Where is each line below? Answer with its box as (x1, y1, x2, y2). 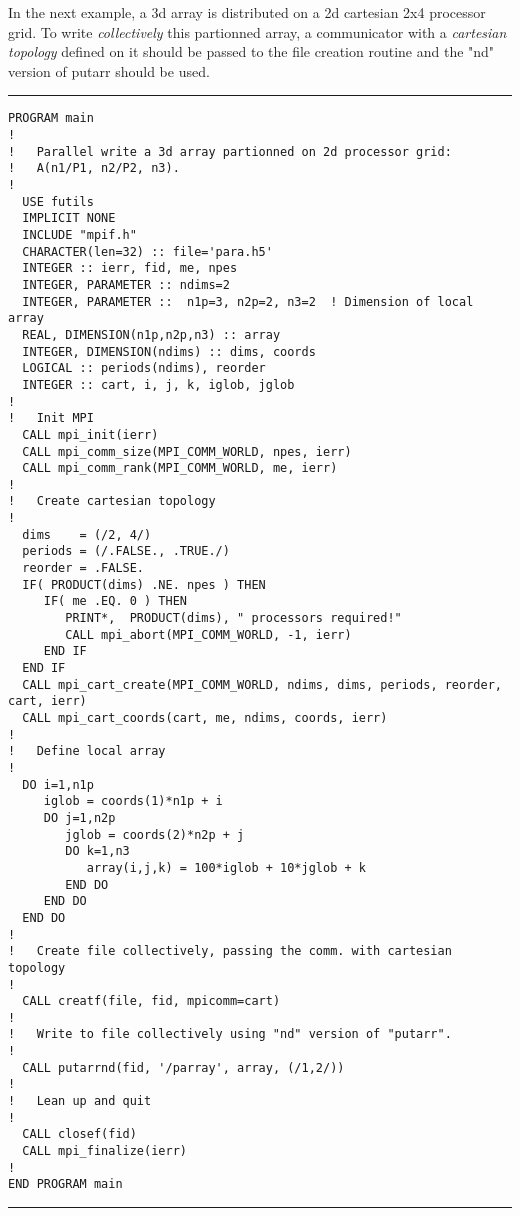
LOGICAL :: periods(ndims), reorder (22, 361, 266, 376)
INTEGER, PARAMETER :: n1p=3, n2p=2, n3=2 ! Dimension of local (22, 294, 474, 309)
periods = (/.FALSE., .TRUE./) (22, 544, 230, 559)
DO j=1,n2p (43, 810, 116, 825)
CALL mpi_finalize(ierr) (22, 1144, 187, 1159)
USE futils (22, 194, 94, 209)
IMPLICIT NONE (22, 211, 116, 226)
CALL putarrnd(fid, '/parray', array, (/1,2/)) (22, 1060, 345, 1075)
